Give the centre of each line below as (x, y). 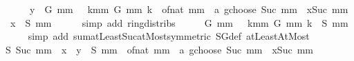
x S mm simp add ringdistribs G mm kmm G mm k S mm (179, 22)
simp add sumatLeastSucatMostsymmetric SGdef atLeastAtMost (169, 36)
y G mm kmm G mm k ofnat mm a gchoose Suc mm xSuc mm (189, 9)
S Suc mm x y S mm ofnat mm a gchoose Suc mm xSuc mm (159, 49)
